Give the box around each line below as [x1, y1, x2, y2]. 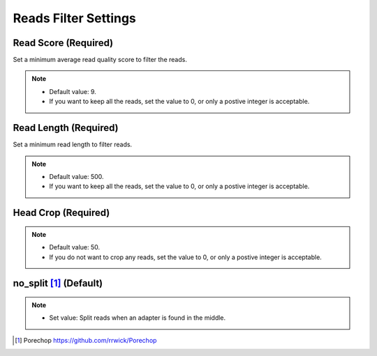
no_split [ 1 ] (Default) [13, 277, 103, 289]
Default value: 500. [49, 172, 104, 180]
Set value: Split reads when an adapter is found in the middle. [49, 314, 226, 322]
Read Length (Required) [13, 122, 119, 134]
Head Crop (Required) [13, 207, 110, 219]
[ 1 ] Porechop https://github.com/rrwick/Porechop [15, 336, 157, 344]
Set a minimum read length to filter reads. [13, 140, 133, 149]
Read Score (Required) [13, 37, 114, 49]
